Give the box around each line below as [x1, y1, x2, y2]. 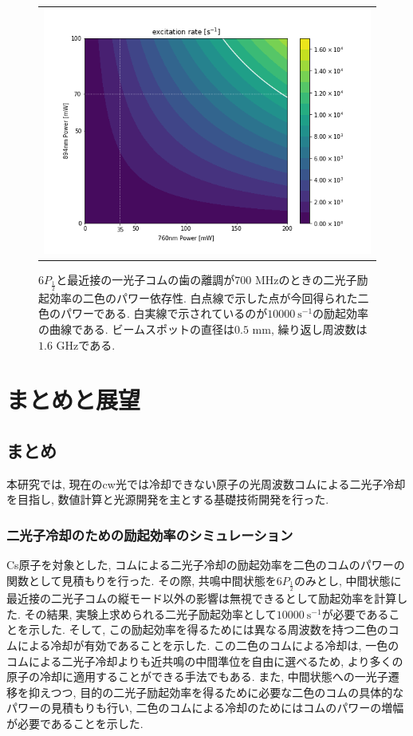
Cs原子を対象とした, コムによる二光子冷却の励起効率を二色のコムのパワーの [6, 556, 405, 573]
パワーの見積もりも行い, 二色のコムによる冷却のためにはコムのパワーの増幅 [6, 699, 404, 716]
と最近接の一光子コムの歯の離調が [56, 271, 235, 288]
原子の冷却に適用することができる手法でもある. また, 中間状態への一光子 [6, 668, 388, 685]
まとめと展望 [6, 383, 141, 416]
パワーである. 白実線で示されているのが [60, 305, 268, 322]
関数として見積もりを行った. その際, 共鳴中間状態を [6, 572, 277, 588]
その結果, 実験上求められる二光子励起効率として [24, 605, 277, 622]
